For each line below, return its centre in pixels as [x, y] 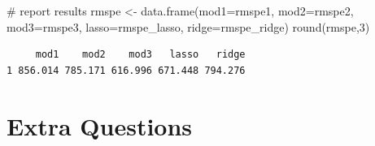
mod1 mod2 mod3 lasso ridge [140, 55]
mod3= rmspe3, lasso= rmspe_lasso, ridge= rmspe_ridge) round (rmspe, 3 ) [188, 26]
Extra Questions [100, 125]
